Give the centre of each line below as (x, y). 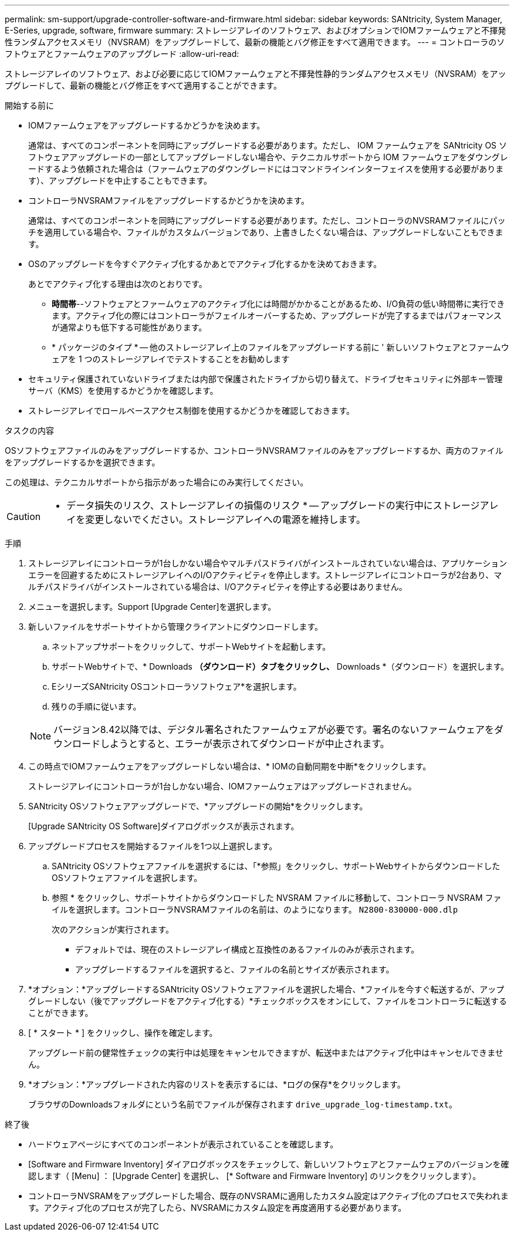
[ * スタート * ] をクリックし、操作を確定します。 (123, 1033)
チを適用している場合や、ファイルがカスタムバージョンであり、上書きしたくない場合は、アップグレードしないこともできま (266, 232)
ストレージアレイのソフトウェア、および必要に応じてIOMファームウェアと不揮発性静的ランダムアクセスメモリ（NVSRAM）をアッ (256, 74)
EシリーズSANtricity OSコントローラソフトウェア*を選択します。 (177, 686)
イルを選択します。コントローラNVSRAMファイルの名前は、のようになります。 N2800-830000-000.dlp (255, 909)
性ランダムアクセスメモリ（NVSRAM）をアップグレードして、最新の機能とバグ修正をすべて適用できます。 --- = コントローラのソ (255, 42)
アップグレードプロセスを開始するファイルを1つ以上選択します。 (153, 846)
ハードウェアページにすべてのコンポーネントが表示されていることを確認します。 (183, 1144)
